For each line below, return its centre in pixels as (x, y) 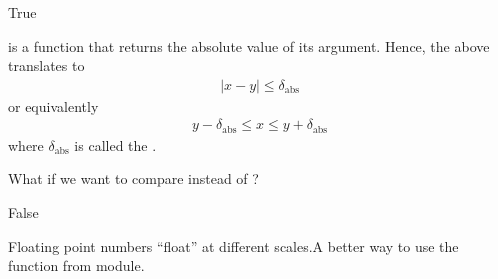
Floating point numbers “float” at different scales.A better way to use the (233, 245)
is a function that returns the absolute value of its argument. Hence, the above (249, 45)
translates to (46, 65)
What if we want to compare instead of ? (133, 178)
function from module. (76, 265)
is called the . (115, 144)
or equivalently (53, 105)
